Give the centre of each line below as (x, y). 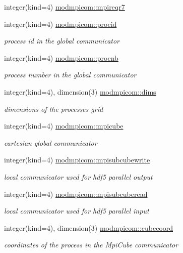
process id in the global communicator (62, 41)
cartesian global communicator (51, 142)
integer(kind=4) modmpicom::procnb (61, 57)
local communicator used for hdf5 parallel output (78, 176)
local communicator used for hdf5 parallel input (77, 211)
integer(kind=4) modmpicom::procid (60, 24)
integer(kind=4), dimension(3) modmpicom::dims (80, 91)
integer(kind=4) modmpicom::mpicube (64, 126)
